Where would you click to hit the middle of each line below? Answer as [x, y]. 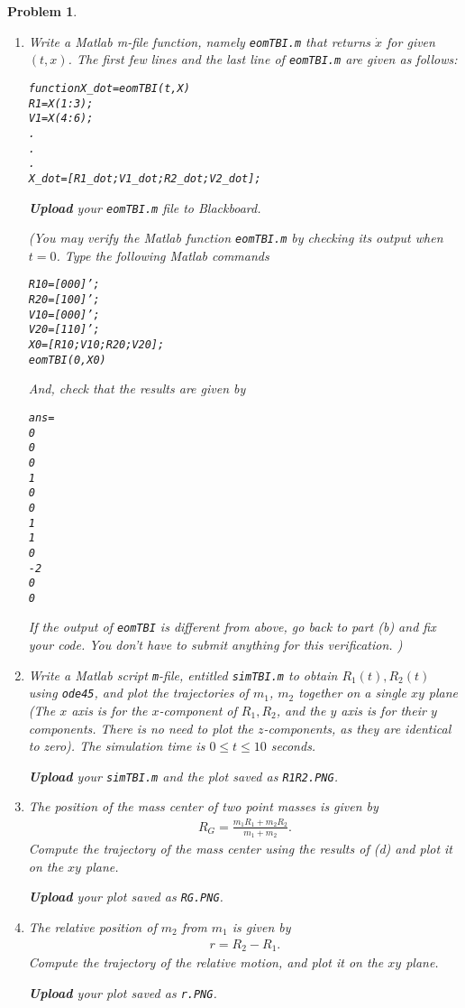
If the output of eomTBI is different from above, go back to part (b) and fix [232, 627]
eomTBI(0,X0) [67, 360]
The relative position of [92, 926]
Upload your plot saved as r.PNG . [123, 992]
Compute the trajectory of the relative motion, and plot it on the [206, 962]
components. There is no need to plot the [141, 728]
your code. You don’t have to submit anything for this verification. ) [215, 645]
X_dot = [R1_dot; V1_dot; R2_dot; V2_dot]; [145, 178]
